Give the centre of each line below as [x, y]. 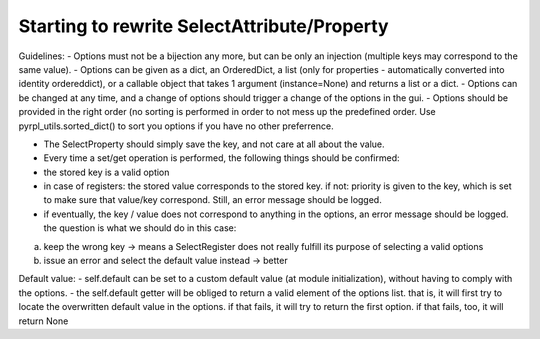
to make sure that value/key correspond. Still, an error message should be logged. [212, 200]
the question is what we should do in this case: [140, 228]
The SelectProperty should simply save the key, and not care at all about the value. [214, 144]
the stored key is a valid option [106, 172]
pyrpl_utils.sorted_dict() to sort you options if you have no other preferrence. [176, 126]
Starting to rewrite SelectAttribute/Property [203, 26]
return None [43, 321]
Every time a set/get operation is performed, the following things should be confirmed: [221, 158]
